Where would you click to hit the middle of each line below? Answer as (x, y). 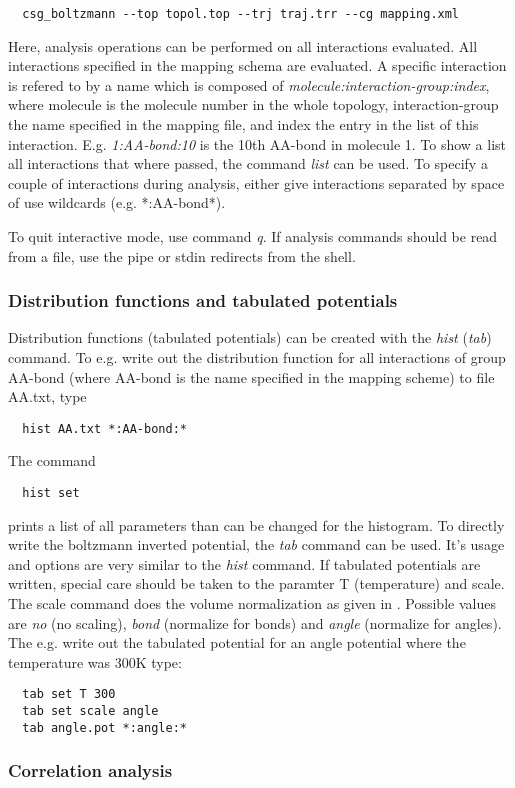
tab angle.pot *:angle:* (104, 727)
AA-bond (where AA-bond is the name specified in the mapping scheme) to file (251, 376)
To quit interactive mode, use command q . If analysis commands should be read (253, 236)
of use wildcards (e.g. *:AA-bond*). (117, 202)
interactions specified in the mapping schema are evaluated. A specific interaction (257, 65)
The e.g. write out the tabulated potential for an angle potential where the (237, 642)
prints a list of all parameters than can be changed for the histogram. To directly (256, 524)
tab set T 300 (69, 694)
